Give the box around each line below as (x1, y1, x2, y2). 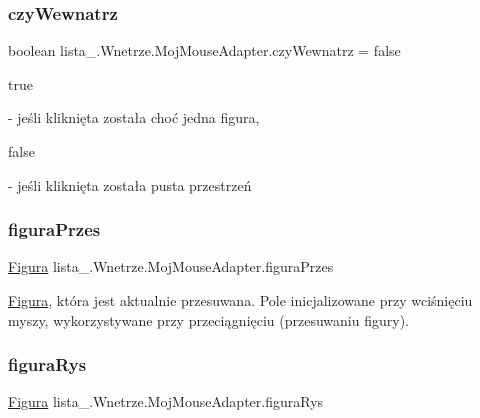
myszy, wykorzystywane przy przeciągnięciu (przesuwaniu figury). (8, 309, 409, 330)
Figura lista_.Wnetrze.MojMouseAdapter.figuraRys (8, 391, 324, 412)
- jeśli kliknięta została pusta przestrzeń (8, 174, 252, 195)
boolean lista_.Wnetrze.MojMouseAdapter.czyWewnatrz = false (8, 40, 401, 61)
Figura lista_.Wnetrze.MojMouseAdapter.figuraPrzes (8, 256, 334, 277)
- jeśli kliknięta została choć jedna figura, (8, 107, 260, 128)
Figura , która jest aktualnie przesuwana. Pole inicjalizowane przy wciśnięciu (8, 290, 473, 310)
